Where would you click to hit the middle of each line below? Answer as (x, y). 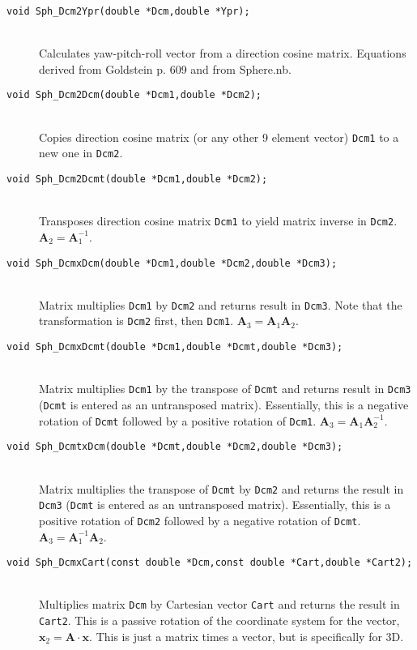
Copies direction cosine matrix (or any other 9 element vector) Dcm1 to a (219, 137)
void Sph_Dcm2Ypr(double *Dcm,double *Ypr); (128, 11)
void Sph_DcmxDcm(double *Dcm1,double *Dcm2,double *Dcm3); (172, 263)
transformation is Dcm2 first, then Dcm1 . (136, 321)
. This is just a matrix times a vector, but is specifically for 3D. (247, 636)
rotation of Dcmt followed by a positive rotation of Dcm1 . (178, 420)
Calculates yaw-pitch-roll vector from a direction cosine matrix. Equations (223, 53)
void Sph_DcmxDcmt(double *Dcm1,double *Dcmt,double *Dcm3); (175, 347)
